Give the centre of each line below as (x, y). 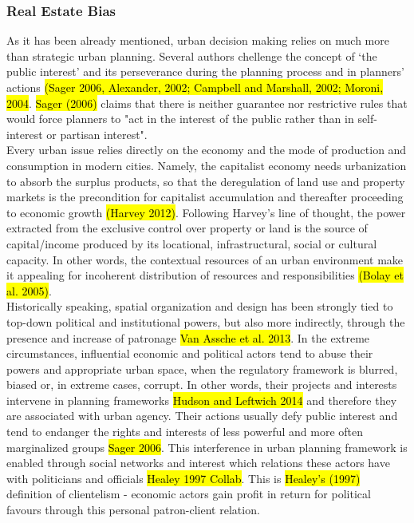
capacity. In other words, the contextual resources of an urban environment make (205, 259)
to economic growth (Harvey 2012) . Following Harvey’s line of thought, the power (206, 212)
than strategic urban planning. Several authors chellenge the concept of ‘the (192, 55)
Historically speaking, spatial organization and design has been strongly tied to (200, 306)
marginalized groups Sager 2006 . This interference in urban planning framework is (207, 447)
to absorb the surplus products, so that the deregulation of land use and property (206, 181)
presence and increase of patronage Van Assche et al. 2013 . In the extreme (188, 337)
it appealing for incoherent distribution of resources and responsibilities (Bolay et (205, 275)
